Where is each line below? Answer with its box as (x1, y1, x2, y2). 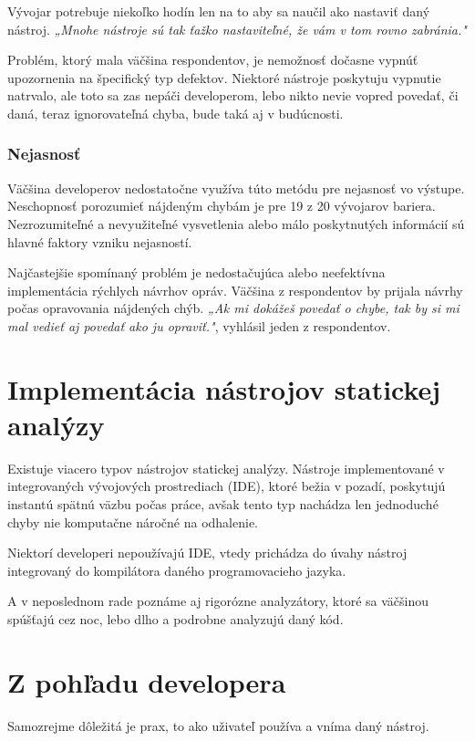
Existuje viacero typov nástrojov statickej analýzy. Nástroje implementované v (7, 458, 445, 477)
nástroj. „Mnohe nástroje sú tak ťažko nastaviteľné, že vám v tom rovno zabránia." (7, 19, 467, 38)
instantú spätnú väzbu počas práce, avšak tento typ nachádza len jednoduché (7, 495, 439, 514)
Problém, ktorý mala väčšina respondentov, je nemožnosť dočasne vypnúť (7, 50, 418, 69)
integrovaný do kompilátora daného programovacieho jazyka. (7, 560, 346, 579)
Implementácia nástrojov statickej (7, 370, 441, 407)
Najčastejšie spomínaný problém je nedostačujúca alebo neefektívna (7, 263, 386, 282)
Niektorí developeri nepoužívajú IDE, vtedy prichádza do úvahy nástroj (7, 543, 408, 562)
